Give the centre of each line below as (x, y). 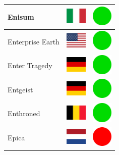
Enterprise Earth (34, 41)
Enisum (21, 16)
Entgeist (20, 89)
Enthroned (24, 113)
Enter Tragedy (30, 65)
